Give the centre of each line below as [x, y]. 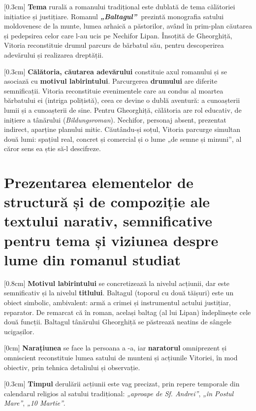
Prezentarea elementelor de [99, 182]
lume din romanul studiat [93, 259]
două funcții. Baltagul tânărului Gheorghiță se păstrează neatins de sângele [118, 322]
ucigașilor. [19, 331]
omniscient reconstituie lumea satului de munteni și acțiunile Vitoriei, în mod [121, 357]
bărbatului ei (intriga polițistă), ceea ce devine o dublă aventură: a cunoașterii [122, 100]
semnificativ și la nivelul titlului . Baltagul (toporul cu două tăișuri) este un [119, 293]
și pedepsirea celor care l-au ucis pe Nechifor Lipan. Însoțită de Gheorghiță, [118, 35]
